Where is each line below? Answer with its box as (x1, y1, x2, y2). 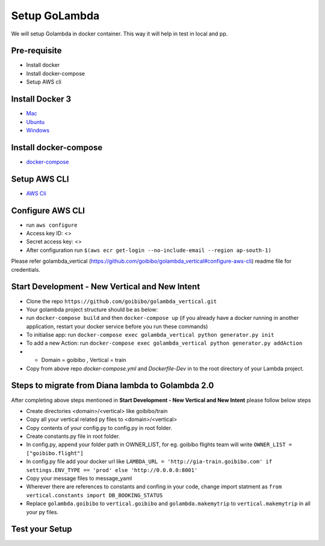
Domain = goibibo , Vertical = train (41, 357, 126, 364)
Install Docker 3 (11, 94, 72, 105)
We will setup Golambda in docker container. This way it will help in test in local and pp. (11, 30, 228, 37)
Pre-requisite (11, 46, 62, 56)
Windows (26, 126, 50, 133)
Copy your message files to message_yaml (26, 475, 132, 482)
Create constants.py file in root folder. (26, 433, 120, 440)
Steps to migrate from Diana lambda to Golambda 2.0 (11, 381, 214, 391)
